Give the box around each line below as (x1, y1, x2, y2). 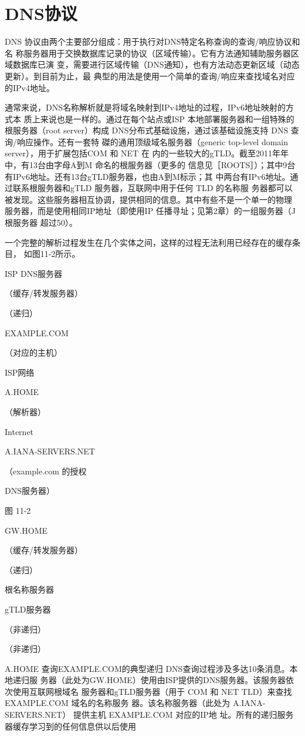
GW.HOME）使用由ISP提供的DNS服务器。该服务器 (89, 674, 286, 686)
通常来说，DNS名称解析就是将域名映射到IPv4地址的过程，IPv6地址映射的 (5, 101, 286, 113)
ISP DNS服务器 (5, 267, 63, 279)
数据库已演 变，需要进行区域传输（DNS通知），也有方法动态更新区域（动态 (12, 58, 300, 71)
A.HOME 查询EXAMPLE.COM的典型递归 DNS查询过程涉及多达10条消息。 (5, 662, 290, 674)
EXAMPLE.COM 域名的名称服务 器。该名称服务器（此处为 (5, 697, 231, 709)
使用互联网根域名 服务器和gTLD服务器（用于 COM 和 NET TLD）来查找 (12, 685, 292, 697)
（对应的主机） (5, 346, 62, 359)
